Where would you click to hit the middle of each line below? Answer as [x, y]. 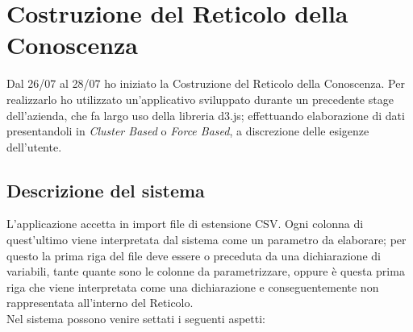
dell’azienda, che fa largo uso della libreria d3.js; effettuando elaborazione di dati [206, 115]
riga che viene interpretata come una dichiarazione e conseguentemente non [193, 286]
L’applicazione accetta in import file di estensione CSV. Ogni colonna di [185, 224]
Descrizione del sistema [106, 190]
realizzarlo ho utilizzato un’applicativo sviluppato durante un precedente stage [200, 99]
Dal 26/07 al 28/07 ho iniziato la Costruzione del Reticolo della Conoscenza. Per [206, 83]
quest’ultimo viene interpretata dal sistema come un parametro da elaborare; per [206, 240]
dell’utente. [34, 146]
